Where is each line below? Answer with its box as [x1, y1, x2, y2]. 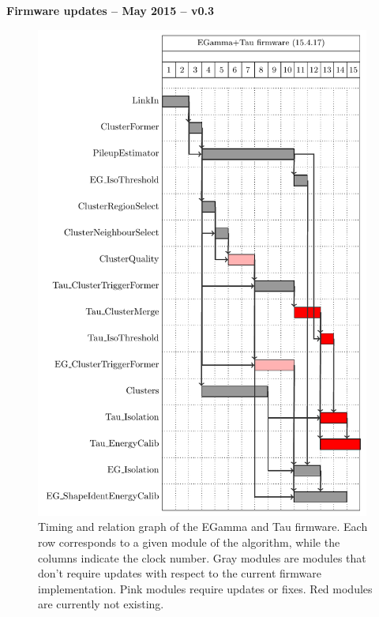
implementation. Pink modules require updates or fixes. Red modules [38, 580, 373, 596]
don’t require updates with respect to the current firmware [38, 565, 321, 581]
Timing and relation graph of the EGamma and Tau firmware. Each [38, 518, 368, 535]
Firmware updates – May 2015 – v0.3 [6, 2, 215, 18]
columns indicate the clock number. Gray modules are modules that [38, 549, 366, 566]
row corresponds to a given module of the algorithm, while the [38, 533, 340, 550]
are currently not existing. [38, 596, 164, 612]
